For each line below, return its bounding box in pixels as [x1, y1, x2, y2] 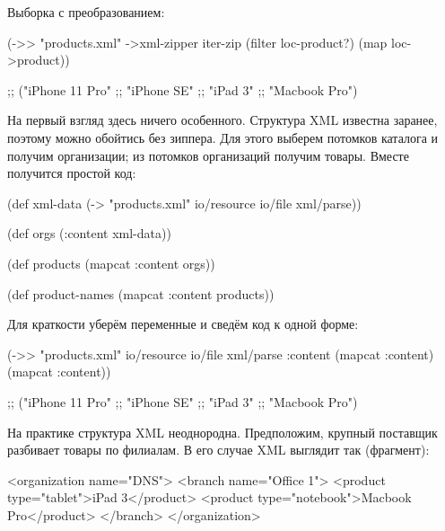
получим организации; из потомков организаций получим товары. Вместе [7, 146, 409, 164]
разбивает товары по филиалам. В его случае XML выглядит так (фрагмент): [7, 440, 430, 459]
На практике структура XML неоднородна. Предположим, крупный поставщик [7, 422, 438, 441]
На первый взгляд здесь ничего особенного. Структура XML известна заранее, [7, 111, 438, 129]
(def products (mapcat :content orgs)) [7, 253, 215, 272]
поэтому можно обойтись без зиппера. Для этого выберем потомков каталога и [7, 128, 439, 146]
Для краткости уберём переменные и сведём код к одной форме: [7, 314, 359, 333]
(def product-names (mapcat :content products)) [7, 284, 275, 303]
